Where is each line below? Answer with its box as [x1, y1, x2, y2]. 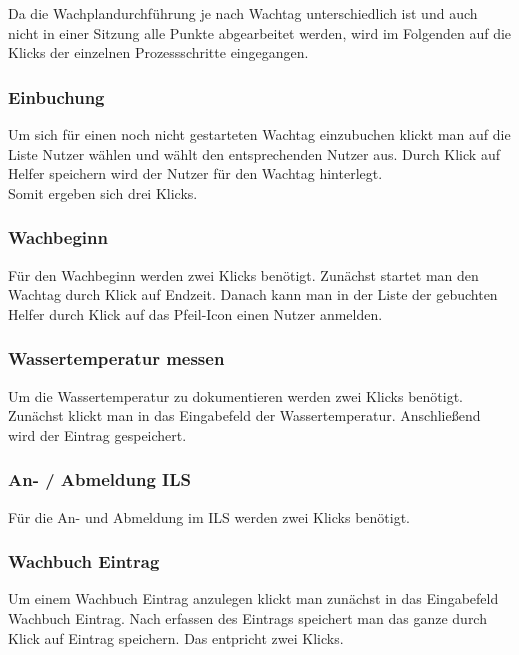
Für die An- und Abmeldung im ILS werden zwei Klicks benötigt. [8, 506, 410, 527]
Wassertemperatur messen [8, 346, 225, 371]
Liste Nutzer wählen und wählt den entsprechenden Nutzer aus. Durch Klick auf [8, 143, 500, 164]
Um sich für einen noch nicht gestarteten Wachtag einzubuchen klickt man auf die [8, 124, 511, 144]
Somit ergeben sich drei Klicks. [8, 182, 198, 203]
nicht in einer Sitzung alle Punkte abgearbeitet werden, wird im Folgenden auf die [8, 22, 512, 43]
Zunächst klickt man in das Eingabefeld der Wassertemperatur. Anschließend [8, 405, 481, 426]
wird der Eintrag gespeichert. [8, 424, 187, 445]
